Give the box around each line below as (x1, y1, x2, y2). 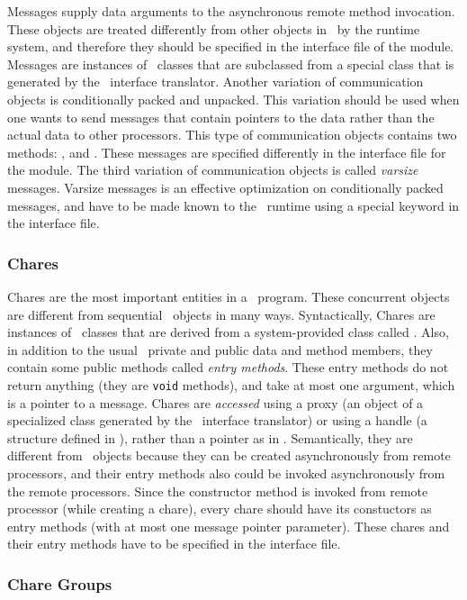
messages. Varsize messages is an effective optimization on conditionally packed (7, 177, 444, 196)
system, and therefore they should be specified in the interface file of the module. (7, 37, 454, 56)
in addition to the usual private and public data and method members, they (7, 340, 433, 359)
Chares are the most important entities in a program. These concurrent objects (7, 286, 450, 305)
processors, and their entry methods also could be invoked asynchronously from (7, 463, 445, 482)
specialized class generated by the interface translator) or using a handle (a (7, 411, 427, 430)
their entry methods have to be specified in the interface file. (7, 534, 341, 553)
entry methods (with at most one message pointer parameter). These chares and (7, 516, 450, 535)
